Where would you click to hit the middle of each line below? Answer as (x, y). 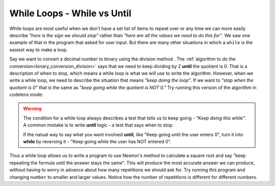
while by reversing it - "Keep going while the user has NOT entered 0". (97, 142)
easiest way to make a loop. (39, 50)
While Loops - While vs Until (71, 13)
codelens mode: (26, 95)
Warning (32, 109)
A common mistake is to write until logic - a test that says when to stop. (99, 125)
